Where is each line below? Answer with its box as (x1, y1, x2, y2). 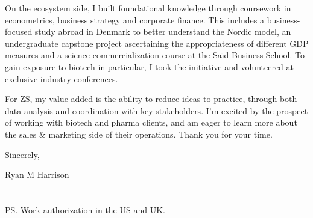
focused (5, 25, 33, 38)
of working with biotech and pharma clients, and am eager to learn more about (5, 116, 297, 129)
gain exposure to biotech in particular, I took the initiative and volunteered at (5, 60, 294, 73)
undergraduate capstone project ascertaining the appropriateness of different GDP (5, 37, 309, 49)
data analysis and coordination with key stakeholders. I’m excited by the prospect (5, 104, 308, 117)
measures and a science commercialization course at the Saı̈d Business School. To (5, 49, 305, 61)
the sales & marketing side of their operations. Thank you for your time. (5, 127, 273, 140)
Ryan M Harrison (5, 168, 69, 181)
